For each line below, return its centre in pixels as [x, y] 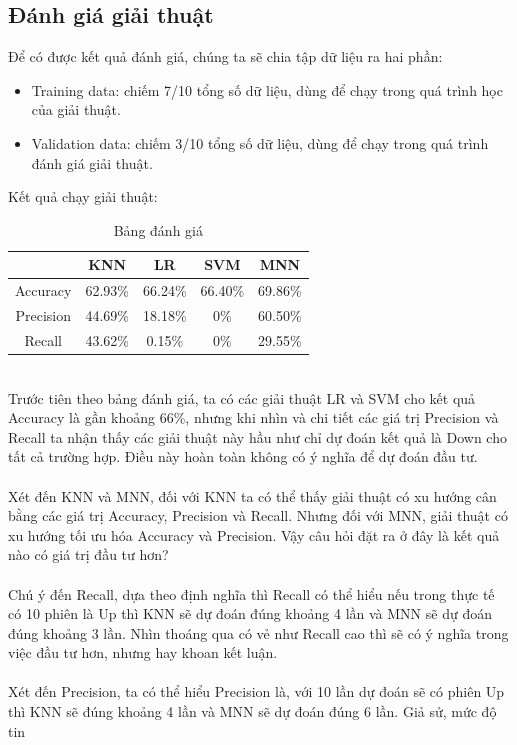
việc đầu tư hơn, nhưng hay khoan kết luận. [143, 652]
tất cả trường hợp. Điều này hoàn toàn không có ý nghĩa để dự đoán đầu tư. [243, 456]
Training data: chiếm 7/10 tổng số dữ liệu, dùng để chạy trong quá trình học [267, 89]
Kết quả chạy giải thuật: [83, 196]
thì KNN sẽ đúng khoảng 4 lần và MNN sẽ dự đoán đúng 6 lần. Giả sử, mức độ [252, 711]
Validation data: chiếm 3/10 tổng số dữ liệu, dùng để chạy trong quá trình [260, 142]
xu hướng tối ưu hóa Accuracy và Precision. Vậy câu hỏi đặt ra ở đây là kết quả [254, 534]
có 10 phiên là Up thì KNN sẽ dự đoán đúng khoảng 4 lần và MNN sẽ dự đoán [250, 613]
